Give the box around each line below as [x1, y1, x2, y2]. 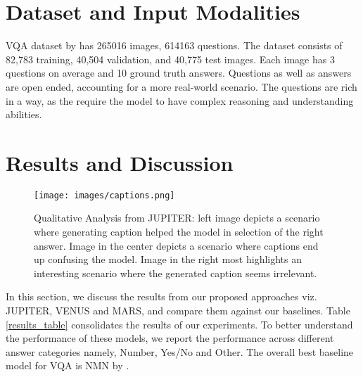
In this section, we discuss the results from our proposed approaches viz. [6, 289, 317, 304]
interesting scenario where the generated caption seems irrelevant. [34, 265, 317, 280]
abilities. [6, 107, 42, 122]
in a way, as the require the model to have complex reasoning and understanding [6, 93, 354, 108]
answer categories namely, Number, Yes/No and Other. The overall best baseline [6, 344, 354, 359]
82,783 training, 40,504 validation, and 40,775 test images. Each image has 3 [6, 51, 335, 66]
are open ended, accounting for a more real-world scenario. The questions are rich [6, 79, 357, 94]
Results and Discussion [6, 148, 234, 177]
